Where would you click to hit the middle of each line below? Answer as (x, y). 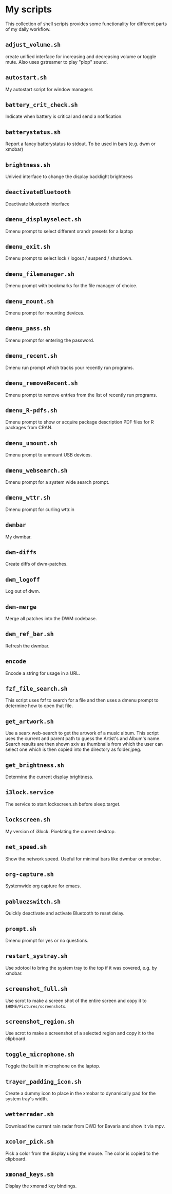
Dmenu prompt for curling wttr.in (40, 509)
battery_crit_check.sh (42, 105)
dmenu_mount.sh (30, 301)
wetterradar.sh (30, 1114)
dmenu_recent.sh (31, 356)
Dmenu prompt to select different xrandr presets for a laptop (69, 231)
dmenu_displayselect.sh (43, 220)
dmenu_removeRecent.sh (42, 383)
